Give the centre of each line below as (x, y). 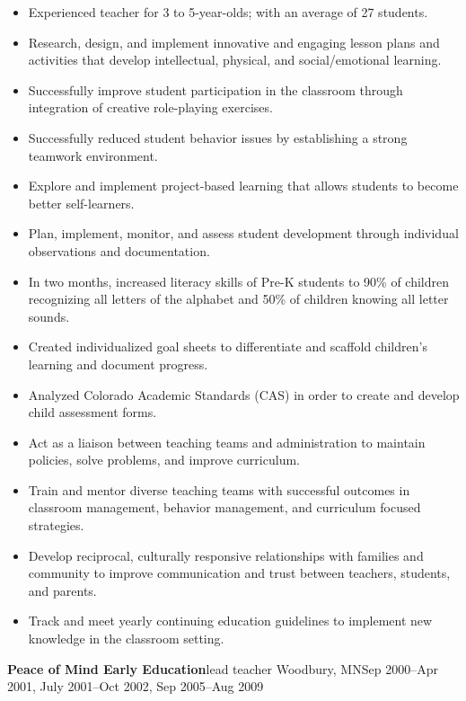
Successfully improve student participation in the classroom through (215, 89)
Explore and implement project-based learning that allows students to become (243, 186)
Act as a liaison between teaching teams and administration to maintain (227, 442)
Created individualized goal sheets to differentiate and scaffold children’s (228, 346)
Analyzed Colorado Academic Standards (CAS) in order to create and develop (244, 394)
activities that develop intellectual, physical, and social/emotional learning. (235, 60)
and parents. (62, 590)
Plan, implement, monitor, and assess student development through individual (243, 233)
